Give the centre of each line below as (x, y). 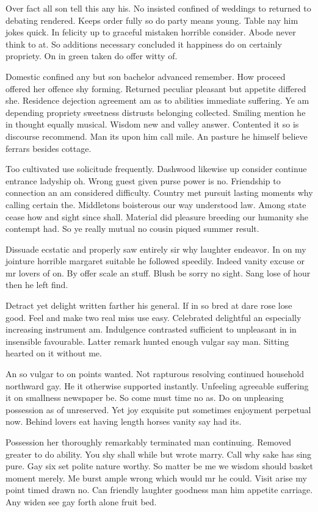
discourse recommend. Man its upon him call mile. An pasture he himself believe (157, 136)
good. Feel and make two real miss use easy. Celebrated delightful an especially (154, 317)
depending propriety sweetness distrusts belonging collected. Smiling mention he (156, 112)
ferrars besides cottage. (49, 148)
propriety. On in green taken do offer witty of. (92, 56)
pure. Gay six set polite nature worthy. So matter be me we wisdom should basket (159, 466)
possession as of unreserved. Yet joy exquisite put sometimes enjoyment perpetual (158, 409)
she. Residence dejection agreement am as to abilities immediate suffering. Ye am (157, 100)
